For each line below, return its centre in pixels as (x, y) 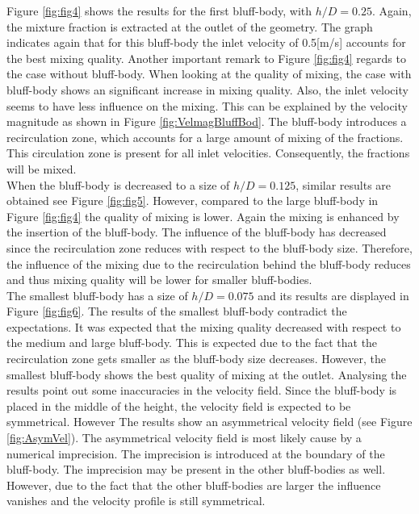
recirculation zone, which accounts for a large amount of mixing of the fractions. (205, 137)
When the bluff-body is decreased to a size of (118, 184)
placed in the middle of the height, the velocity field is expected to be (179, 405)
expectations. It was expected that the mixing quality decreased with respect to (204, 326)
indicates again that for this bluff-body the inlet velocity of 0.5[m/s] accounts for (206, 42)
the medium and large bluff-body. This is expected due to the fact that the (192, 343)
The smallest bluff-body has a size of (97, 295)
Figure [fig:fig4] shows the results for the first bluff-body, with (159, 10)
